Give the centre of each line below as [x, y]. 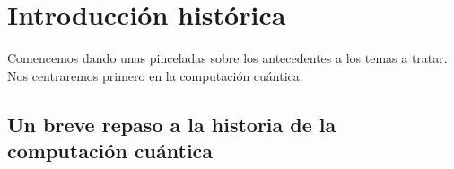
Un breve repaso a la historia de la [172, 124]
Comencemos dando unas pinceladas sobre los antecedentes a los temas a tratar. [227, 58]
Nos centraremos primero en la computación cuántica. [155, 75]
